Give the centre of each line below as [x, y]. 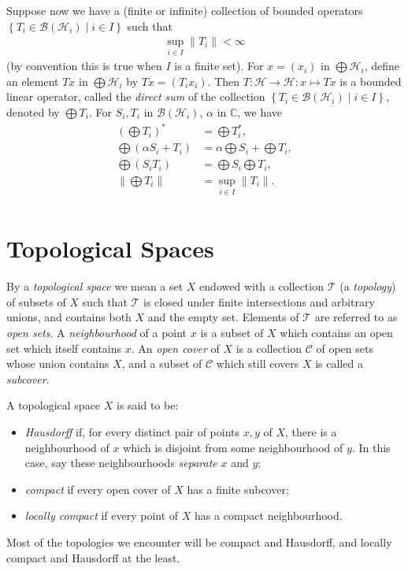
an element [33, 81]
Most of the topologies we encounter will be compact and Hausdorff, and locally [199, 542]
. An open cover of [175, 348]
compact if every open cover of [98, 489]
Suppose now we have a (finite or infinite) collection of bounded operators [185, 10]
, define [382, 66]
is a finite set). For [219, 66]
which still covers [258, 363]
